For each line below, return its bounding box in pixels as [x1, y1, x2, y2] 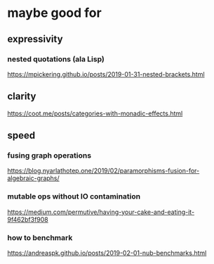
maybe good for [7, 5, 102, 21]
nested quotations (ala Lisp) [7, 54, 105, 64]
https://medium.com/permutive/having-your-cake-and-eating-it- [7, 208, 195, 216]
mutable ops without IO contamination [7, 191, 141, 201]
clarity [7, 90, 36, 103]
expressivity [7, 33, 63, 45]
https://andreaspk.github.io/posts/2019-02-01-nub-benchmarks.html [7, 249, 207, 257]
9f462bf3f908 [7, 215, 49, 223]
